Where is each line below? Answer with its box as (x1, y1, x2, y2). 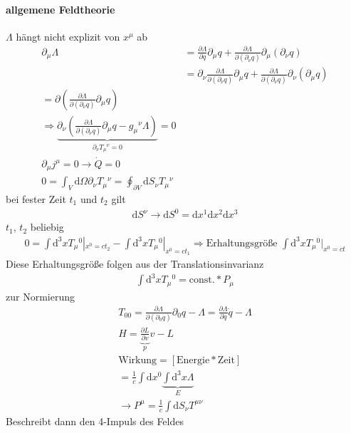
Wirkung (118, 355, 157, 366)
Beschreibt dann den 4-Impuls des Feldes (6, 413, 184, 428)
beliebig (30, 219, 64, 234)
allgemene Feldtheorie (6, 1, 115, 16)
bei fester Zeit (6, 192, 66, 207)
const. (189, 275, 215, 286)
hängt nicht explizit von (16, 28, 120, 43)
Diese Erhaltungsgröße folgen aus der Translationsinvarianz (6, 256, 264, 271)
